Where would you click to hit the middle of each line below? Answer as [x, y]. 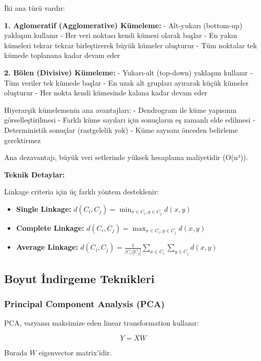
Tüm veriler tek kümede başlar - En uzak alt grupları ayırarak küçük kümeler [126, 82]
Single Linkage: [44, 208]
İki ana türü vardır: [35, 8]
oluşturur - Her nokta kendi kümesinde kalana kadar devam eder [106, 93]
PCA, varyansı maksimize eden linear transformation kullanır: [102, 323]
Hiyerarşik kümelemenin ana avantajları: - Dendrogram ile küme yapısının [121, 109]
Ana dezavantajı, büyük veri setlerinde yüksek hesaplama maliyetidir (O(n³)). [126, 157]
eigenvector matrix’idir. [75, 352]
